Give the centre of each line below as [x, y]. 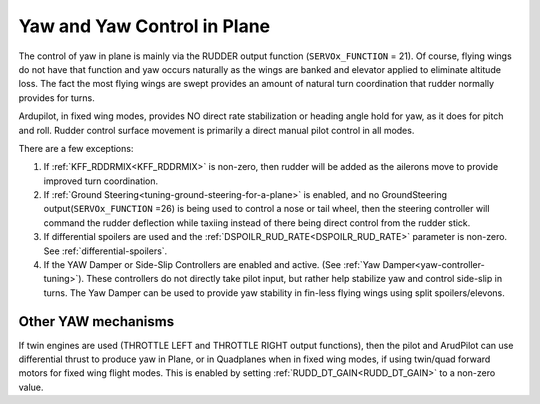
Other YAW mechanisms [96, 321]
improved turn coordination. [101, 181]
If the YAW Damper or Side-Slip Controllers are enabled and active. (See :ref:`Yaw [212, 265]
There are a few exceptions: [76, 148]
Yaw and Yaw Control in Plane [144, 26]
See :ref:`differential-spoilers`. [105, 251]
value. [31, 387]
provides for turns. [56, 97]
